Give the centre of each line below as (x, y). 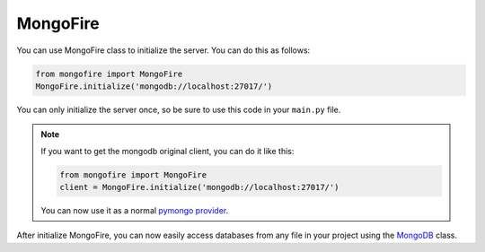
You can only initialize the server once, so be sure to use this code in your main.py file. (179, 109)
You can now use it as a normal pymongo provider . (135, 211)
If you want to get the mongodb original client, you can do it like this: (168, 151)
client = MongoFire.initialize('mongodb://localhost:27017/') (199, 187)
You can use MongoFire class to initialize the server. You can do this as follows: (163, 50)
